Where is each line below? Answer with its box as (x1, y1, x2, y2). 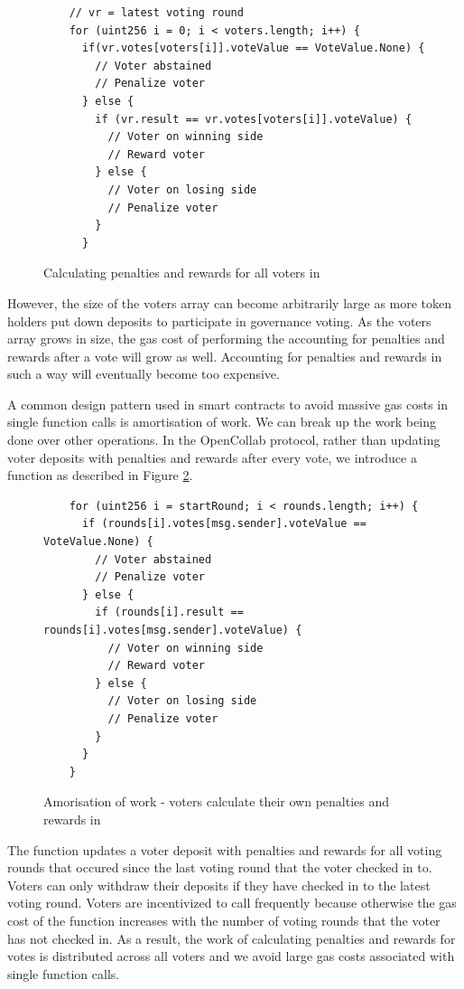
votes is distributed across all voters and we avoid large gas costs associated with (7, 947, 455, 965)
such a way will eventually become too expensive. (7, 364, 280, 383)
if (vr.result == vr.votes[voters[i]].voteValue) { (95, 112, 413, 126)
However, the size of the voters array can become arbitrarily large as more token (7, 293, 452, 312)
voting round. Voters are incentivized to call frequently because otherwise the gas (7, 893, 457, 912)
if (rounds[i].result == (95, 606, 244, 619)
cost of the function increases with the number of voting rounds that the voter (7, 910, 441, 929)
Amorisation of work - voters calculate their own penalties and (43, 792, 390, 811)
